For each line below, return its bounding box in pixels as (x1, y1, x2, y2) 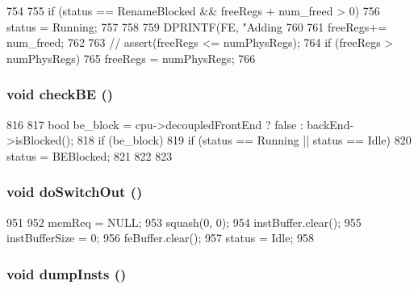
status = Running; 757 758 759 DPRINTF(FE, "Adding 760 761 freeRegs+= (6, 18, 387, 35)
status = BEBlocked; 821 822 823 (6, 147, 173, 164)
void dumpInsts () (6, 263, 127, 283)
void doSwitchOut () (6, 182, 143, 202)
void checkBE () (6, 84, 114, 104)
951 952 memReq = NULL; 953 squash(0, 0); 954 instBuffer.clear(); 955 (6, 213, 362, 230)
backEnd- (307, 115, 354, 132)
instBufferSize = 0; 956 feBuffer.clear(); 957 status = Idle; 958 (6, 229, 315, 246)
